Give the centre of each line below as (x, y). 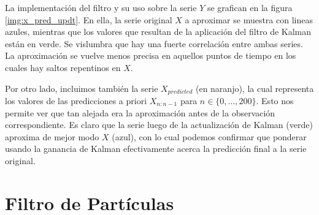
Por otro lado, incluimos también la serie (82, 88)
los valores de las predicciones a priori (76, 101)
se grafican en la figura (250, 7)
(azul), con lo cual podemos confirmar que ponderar (209, 136)
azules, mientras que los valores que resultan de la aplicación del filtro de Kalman (158, 32)
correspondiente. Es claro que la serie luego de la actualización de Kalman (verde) (159, 125)
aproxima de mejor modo (52, 136)
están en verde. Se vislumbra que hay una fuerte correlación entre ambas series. (154, 43)
